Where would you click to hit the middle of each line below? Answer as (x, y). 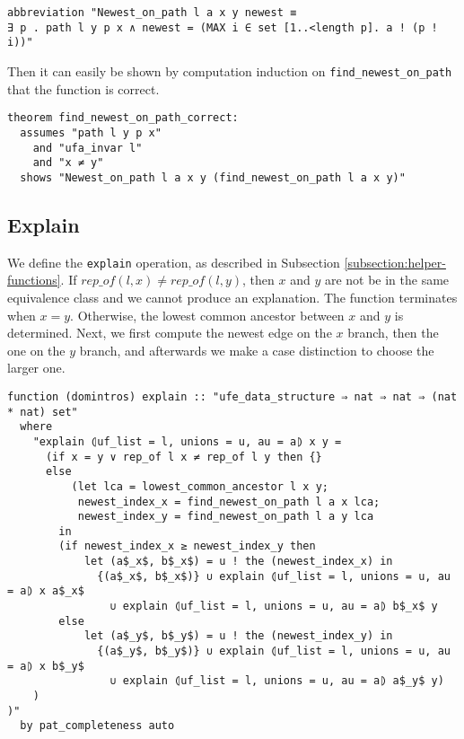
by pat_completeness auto (97, 726)
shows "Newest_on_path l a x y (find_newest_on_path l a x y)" (213, 177)
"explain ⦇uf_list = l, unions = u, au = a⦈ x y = (187, 441)
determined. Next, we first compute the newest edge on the (170, 333)
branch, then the (393, 333)
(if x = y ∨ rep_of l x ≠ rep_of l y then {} (184, 457)
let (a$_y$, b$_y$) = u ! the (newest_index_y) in (238, 636)
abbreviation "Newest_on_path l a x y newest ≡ (152, 13)
